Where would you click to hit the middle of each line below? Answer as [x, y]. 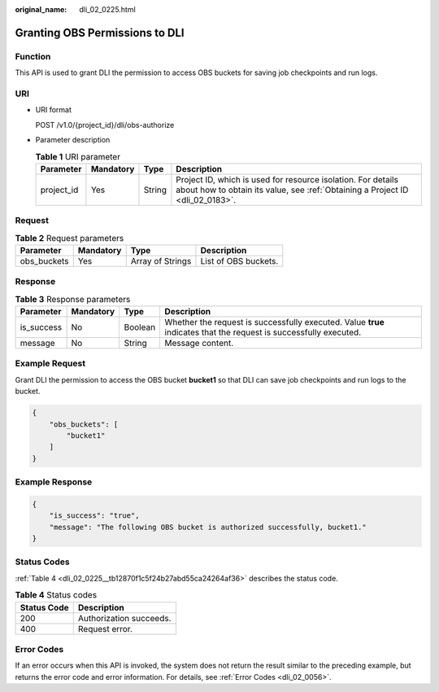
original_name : [41, 9]
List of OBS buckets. [239, 261]
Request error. [105, 628]
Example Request [50, 364]
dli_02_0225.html [107, 9]
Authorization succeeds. [124, 618]
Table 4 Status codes [56, 595]
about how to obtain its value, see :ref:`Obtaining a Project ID [292, 190]
